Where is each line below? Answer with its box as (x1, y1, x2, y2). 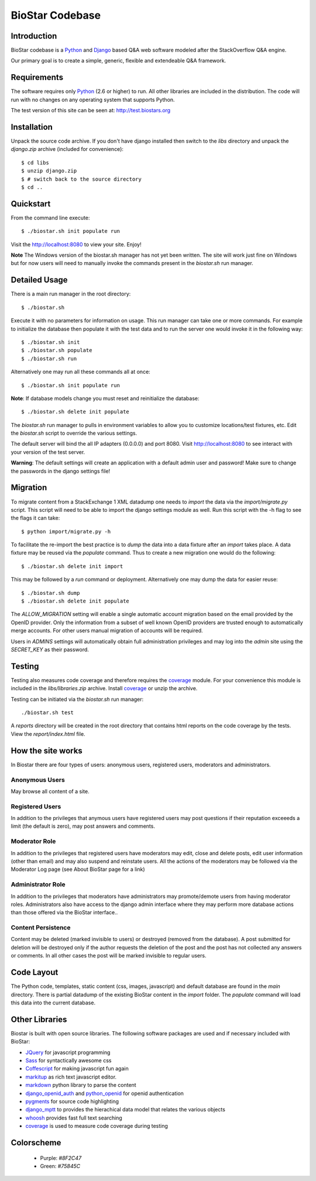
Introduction (11, 31, 57, 41)
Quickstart (11, 199, 51, 209)
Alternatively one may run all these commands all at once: (11, 369, 150, 376)
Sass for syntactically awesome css (25, 1056, 112, 1064)
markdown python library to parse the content (25, 1082, 137, 1089)
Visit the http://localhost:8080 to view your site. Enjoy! (11, 240, 142, 248)
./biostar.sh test (21, 710, 74, 716)
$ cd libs (21, 159, 49, 166)
